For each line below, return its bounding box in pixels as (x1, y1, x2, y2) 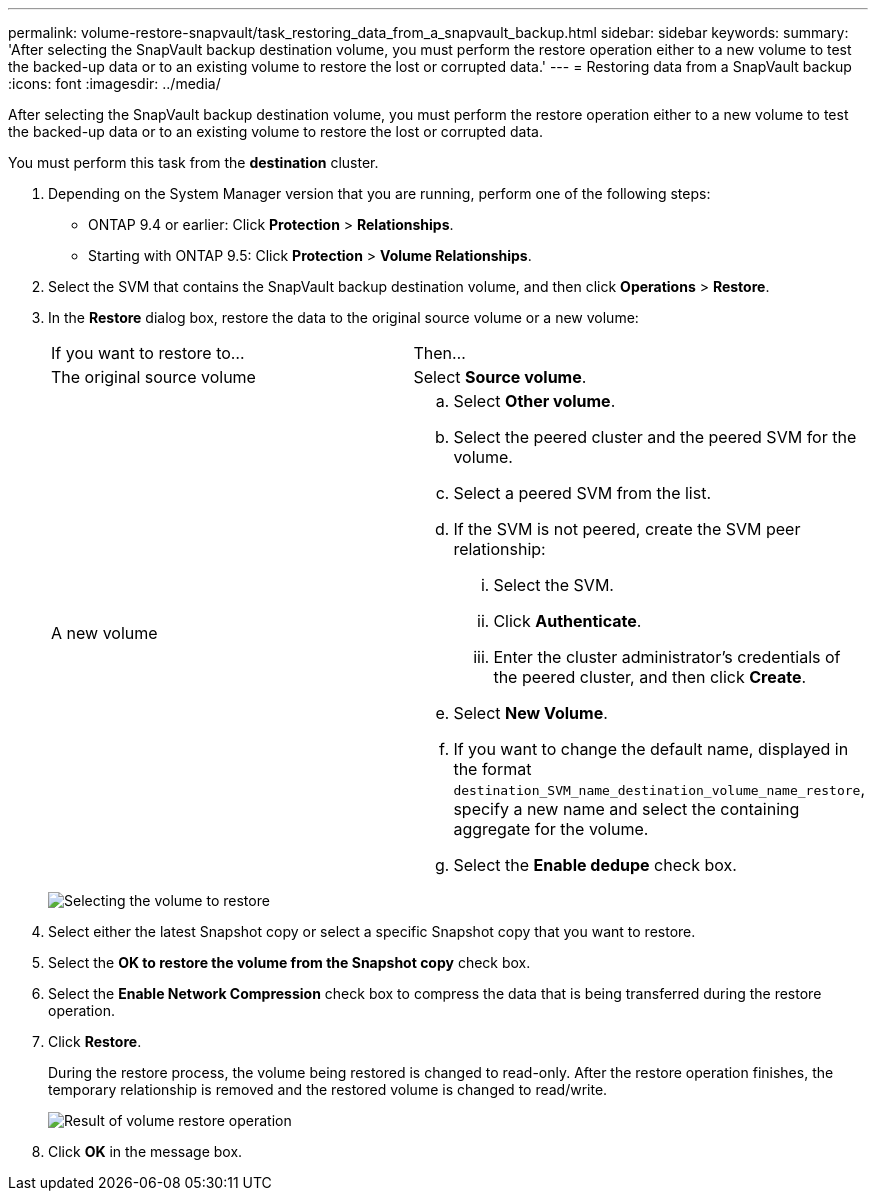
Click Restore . (48, 1033, 142, 1050)
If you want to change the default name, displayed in (453, 739, 849, 759)
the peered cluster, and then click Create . (493, 667, 807, 687)
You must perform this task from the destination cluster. (8, 154, 379, 171)
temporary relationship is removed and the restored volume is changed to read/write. (48, 1081, 608, 1098)
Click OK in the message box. (48, 1143, 243, 1160)
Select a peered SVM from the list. (453, 483, 711, 503)
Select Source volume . (413, 367, 587, 387)
